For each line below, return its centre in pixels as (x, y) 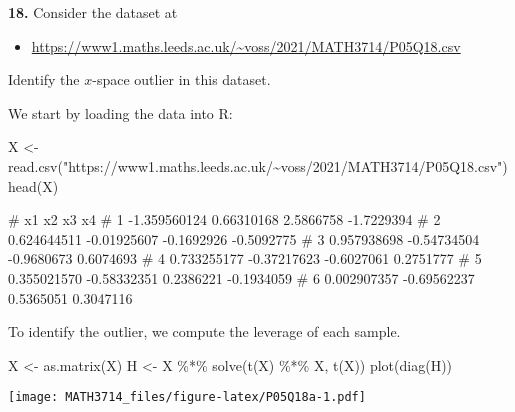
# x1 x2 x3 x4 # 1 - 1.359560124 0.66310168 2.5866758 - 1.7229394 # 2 (224, 219)
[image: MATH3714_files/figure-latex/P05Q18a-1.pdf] (187, 397)
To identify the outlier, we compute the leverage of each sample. (204, 331)
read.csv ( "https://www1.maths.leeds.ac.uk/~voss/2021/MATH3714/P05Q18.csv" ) (258, 165)
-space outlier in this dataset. (181, 79)
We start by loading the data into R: (120, 112)
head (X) (33, 185)
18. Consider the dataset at (93, 12)
